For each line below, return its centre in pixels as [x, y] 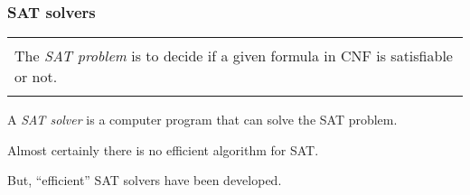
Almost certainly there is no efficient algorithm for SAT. [163, 149]
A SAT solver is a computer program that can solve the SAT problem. [202, 120]
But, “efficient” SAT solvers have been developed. [145, 180]
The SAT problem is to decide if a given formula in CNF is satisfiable [234, 56]
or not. [36, 77]
